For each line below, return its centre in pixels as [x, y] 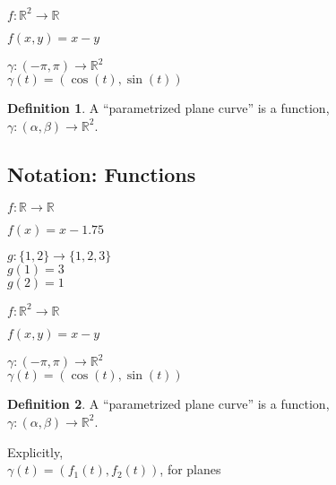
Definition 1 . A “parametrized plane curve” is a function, [168, 108]
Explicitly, [35, 451]
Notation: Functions [102, 173]
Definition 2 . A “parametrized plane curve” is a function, [168, 404]
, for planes [190, 469]
